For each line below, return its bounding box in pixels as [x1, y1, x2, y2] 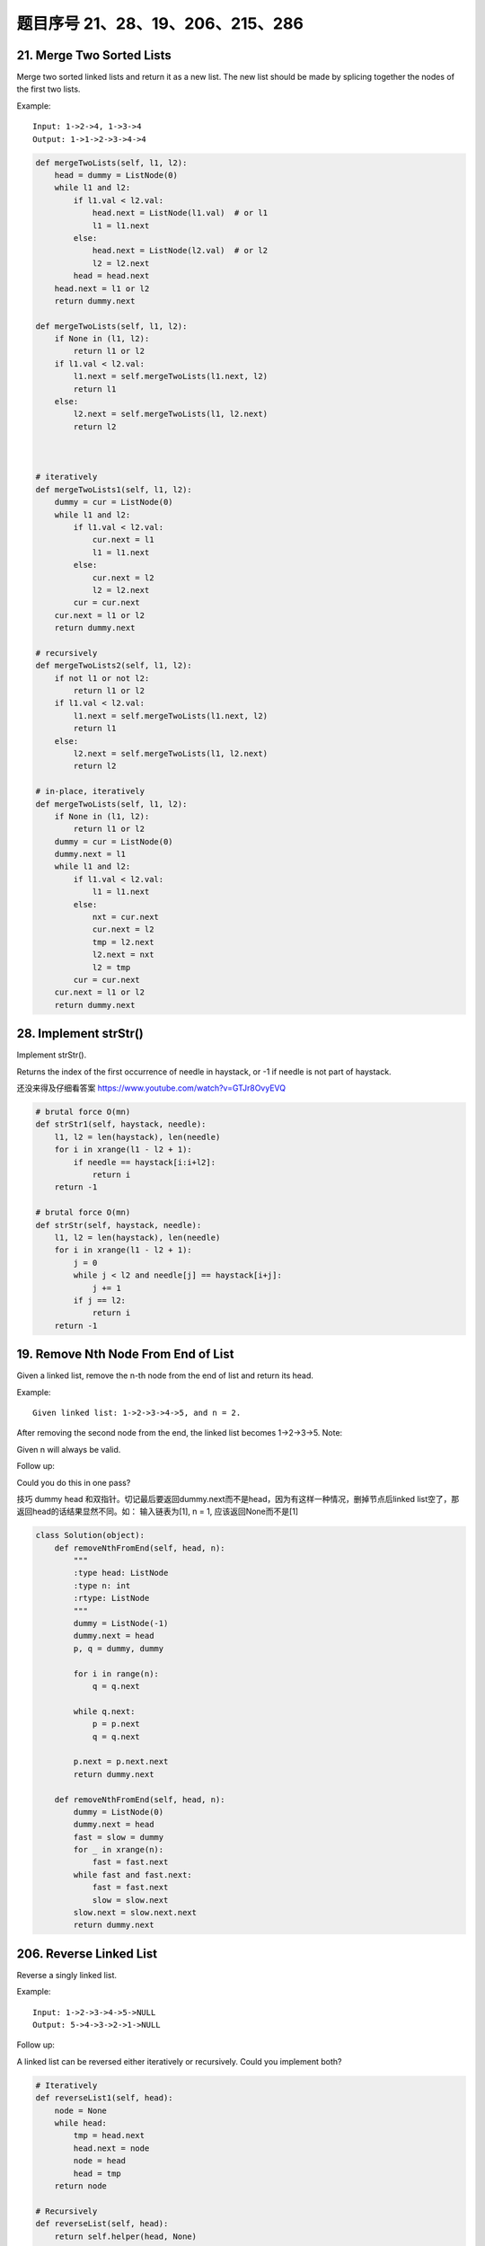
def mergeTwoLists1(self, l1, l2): [35, 484, 192, 494]
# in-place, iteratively [35, 786, 145, 797]
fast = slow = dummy [73, 1832, 164, 1842]
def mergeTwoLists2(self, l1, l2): [35, 660, 192, 671]
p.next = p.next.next [73, 1756, 169, 1767]
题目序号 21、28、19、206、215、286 [16, 13, 304, 33]
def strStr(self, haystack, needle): [35, 1220, 202, 1230]
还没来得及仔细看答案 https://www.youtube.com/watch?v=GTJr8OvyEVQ [16, 1083, 287, 1093]
